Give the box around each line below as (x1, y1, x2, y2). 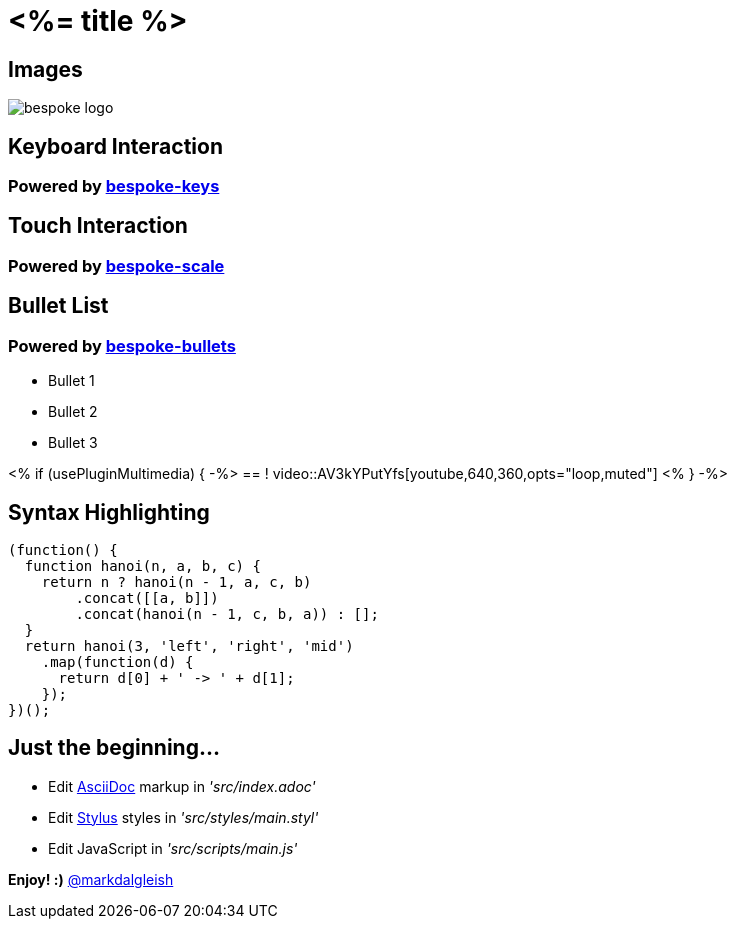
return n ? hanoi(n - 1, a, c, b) (41, 573, 312, 590)
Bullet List (8, 293, 109, 319)
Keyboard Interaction (8, 133, 223, 159)
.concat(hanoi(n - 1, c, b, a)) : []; (75, 605, 379, 622)
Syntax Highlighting (8, 499, 210, 525)
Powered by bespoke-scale (8, 255, 225, 276)
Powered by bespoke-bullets (8, 335, 236, 356)
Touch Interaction (8, 213, 188, 239)
